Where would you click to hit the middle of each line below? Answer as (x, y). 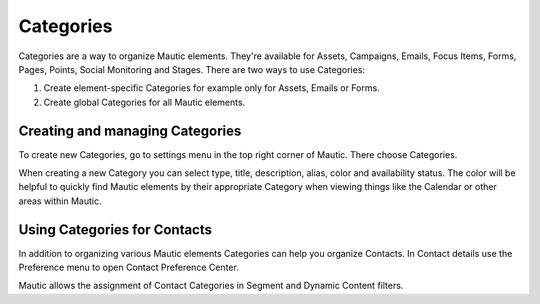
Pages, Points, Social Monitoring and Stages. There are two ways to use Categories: (191, 69)
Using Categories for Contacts (115, 229)
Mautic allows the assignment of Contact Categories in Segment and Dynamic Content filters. (211, 286)
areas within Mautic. (60, 201)
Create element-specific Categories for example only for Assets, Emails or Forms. (211, 88)
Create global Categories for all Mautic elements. (144, 102)
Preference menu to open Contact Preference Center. (128, 267)
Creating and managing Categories (130, 130)
